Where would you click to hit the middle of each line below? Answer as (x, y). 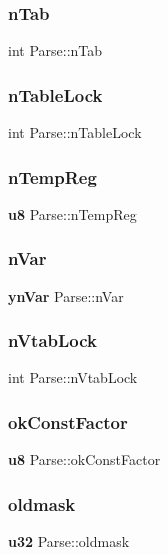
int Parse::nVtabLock (73, 377)
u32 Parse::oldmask (69, 541)
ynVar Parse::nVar (66, 295)
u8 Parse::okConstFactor (84, 459)
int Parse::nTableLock (75, 132)
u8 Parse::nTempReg (72, 213)
